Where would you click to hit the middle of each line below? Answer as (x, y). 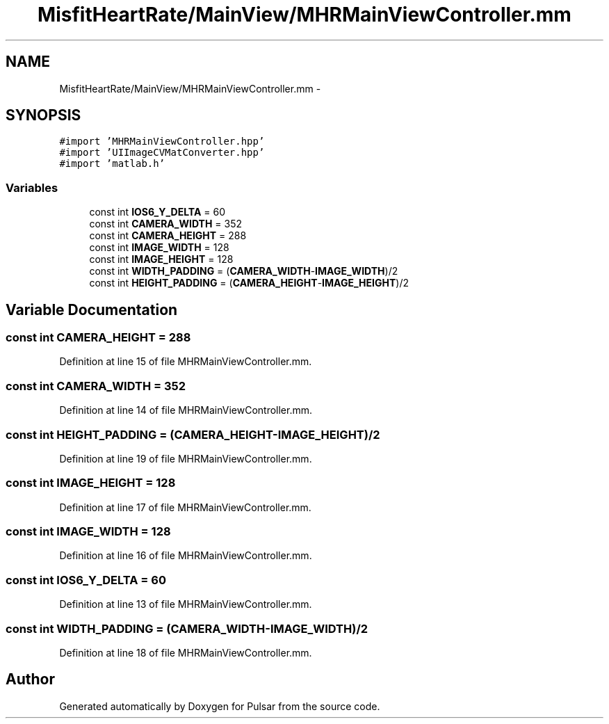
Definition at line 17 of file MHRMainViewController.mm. (185, 507)
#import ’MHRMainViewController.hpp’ (162, 142)
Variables (32, 187)
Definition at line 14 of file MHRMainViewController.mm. (186, 410)
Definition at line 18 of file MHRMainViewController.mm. (186, 652)
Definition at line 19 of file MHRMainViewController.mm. (186, 458)
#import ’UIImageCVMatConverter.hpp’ (162, 153)
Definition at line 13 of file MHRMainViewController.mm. (186, 604)
